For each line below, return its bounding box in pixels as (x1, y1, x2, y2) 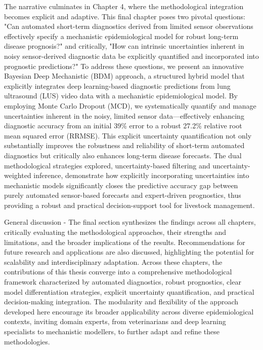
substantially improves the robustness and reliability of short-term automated (4, 140, 245, 151)
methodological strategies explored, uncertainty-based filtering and (4, 160, 210, 170)
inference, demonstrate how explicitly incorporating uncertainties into (33, 170, 249, 181)
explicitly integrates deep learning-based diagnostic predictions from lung (4, 80, 231, 91)
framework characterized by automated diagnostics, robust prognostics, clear (4, 276, 241, 287)
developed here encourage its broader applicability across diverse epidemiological (4, 306, 254, 317)
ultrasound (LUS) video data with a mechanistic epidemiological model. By (4, 90, 238, 101)
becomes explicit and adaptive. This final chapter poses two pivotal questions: (4, 11, 245, 21)
